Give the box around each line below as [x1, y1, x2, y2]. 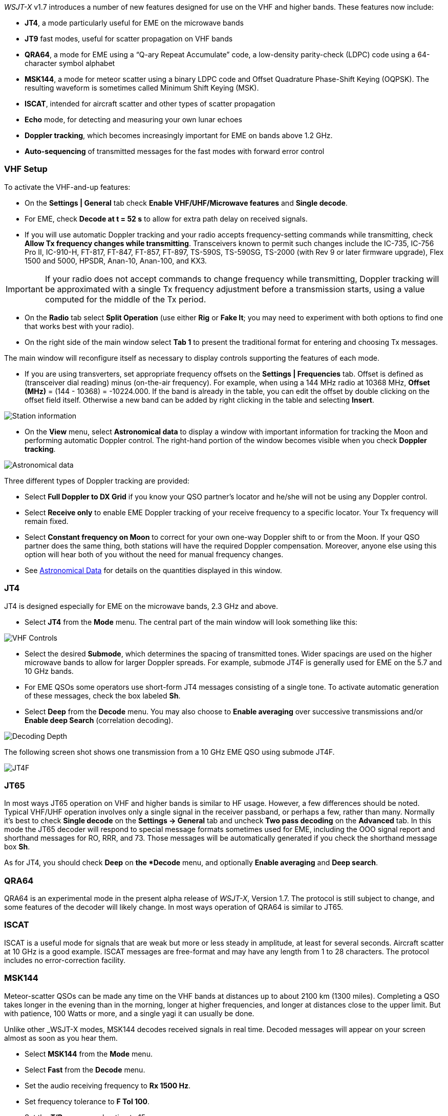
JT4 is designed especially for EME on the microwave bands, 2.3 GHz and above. [4, 601, 279, 610]
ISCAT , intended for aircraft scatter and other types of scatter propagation [25, 99, 275, 108]
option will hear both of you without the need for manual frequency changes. [25, 550, 284, 559]
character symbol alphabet [25, 59, 115, 68]
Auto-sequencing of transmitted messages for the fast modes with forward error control [25, 147, 325, 156]
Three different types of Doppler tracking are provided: [4, 476, 189, 485]
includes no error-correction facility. [4, 955, 126, 965]
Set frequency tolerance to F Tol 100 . [25, 1097, 150, 1106]
